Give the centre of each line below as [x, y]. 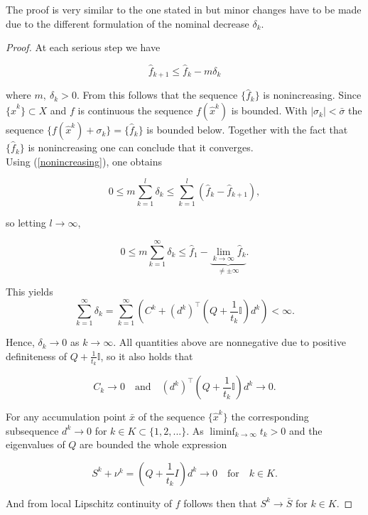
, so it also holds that [147, 356]
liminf [222, 432]
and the [305, 430]
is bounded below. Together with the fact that [247, 130]
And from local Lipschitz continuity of [89, 503]
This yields [29, 292]
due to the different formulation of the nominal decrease [128, 23]
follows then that [220, 503]
